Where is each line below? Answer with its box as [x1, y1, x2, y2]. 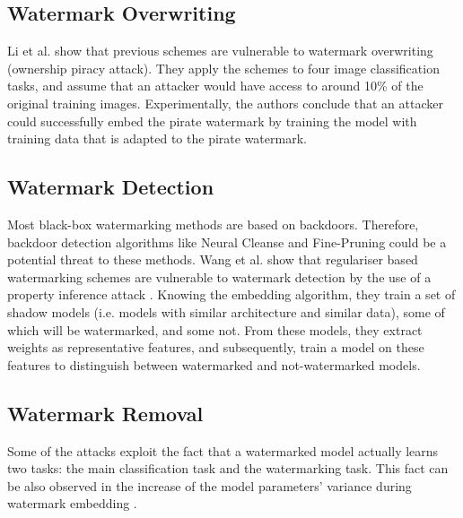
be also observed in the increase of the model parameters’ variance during [7, 476, 412, 495]
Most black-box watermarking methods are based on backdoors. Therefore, [7, 214, 419, 233]
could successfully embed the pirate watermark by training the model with [7, 111, 417, 130]
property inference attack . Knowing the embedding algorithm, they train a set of [7, 285, 456, 304]
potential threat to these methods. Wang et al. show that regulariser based [7, 250, 418, 269]
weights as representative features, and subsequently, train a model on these [7, 338, 424, 357]
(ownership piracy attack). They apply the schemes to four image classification [7, 58, 440, 77]
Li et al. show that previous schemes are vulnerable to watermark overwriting [7, 41, 433, 60]
